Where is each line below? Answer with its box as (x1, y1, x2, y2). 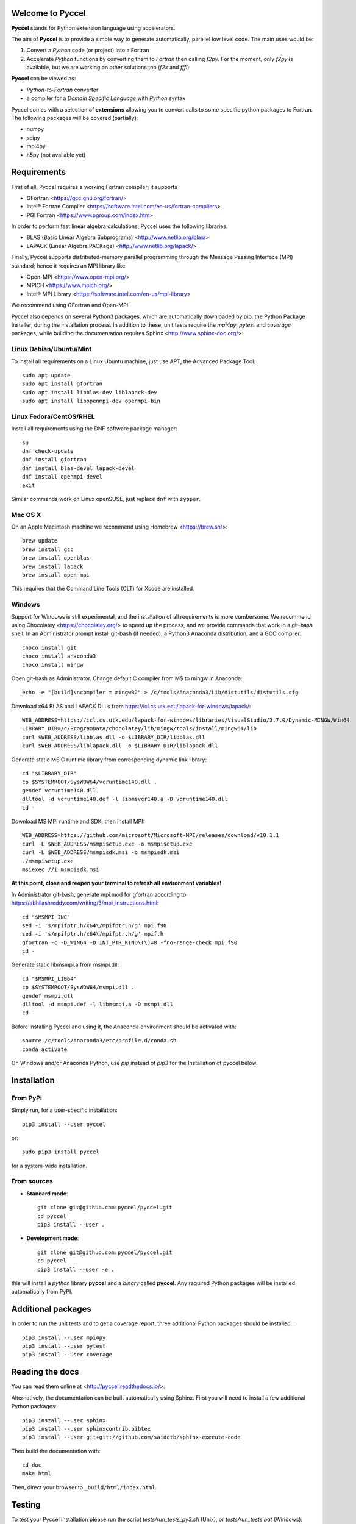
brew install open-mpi (22, 572, 90, 579)
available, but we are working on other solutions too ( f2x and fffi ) (26, 64, 190, 71)
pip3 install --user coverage (22, 1351, 113, 1358)
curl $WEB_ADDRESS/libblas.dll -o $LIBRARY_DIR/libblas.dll (22, 733, 205, 741)
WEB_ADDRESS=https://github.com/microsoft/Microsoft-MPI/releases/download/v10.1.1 (22, 832, 280, 839)
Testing (11, 1500, 41, 1510)
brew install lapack (22, 563, 84, 570)
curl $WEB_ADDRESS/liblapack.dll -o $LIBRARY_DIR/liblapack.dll (22, 742, 219, 749)
